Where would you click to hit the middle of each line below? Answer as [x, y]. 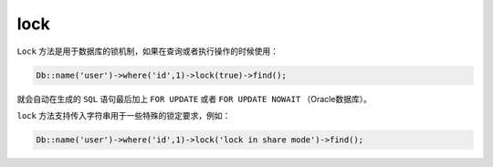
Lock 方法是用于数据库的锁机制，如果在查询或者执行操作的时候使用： [147, 51]
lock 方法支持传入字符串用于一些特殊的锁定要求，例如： [124, 115]
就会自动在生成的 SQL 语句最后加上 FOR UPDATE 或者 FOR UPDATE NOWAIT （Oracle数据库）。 [194, 99]
